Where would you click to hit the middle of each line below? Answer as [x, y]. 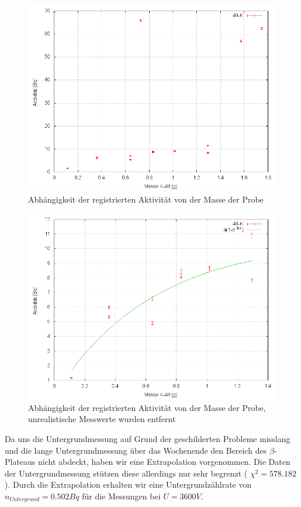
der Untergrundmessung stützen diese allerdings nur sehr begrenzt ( [126, 473]
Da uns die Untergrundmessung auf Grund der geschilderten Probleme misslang [148, 438]
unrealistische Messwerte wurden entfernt [102, 419]
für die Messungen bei [121, 496]
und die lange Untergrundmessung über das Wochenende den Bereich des [136, 450]
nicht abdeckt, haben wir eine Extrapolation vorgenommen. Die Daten [164, 462]
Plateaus [20, 462]
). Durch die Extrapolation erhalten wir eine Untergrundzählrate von [128, 484]
